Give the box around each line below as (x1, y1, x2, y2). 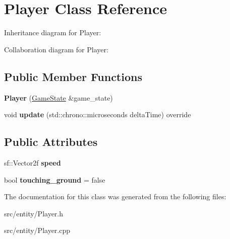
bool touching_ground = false (4, 174, 105, 185)
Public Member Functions (4, 68, 142, 84)
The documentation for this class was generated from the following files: (4, 191, 226, 202)
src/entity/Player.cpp (4, 225, 71, 235)
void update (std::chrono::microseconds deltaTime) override (4, 109, 191, 120)
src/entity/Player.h (4, 208, 64, 218)
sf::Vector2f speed (4, 157, 61, 168)
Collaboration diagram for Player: (4, 44, 108, 54)
